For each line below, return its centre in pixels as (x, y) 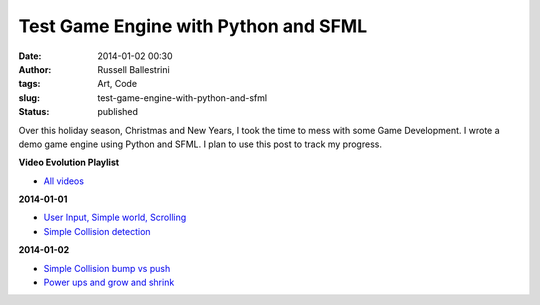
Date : (30, 56)
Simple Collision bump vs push (107, 268)
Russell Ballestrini (133, 69)
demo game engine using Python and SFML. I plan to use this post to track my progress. (200, 144)
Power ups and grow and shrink (109, 282)
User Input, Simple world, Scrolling (115, 217)
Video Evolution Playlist (69, 162)
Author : (35, 69)
